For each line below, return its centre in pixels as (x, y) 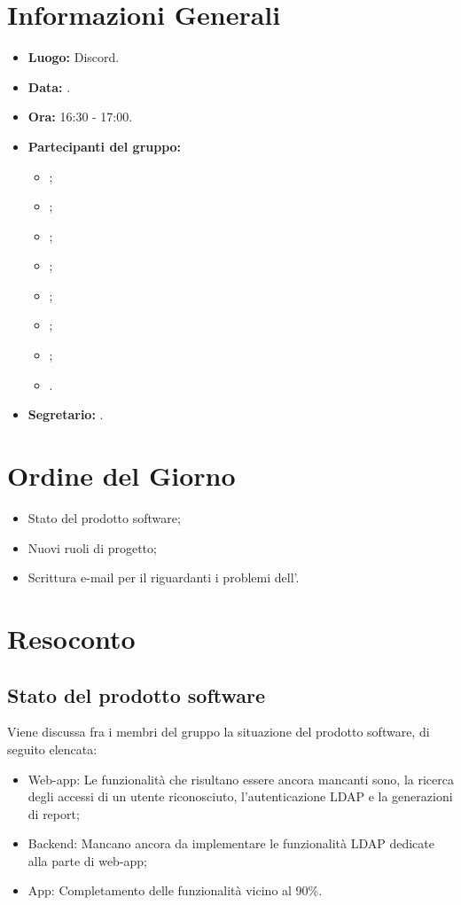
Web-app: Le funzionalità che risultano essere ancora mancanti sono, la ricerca (241, 779)
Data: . (49, 86)
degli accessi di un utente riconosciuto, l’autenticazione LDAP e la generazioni (240, 796)
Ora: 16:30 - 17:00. (80, 117)
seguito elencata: (52, 749)
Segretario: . (66, 414)
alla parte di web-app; (88, 860)
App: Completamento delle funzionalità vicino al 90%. (175, 890)
